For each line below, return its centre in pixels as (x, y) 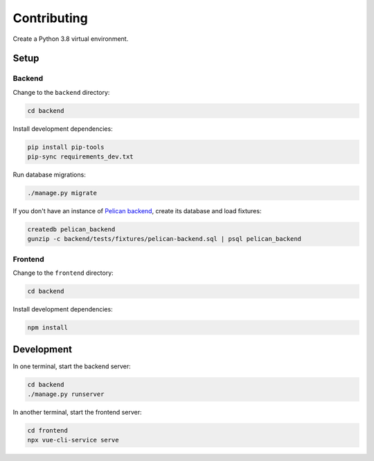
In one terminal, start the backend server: (72, 366)
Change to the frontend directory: (63, 273)
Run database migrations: (49, 175)
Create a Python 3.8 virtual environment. (71, 39)
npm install (48, 328)
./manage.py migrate (62, 193)
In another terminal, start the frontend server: (77, 412)
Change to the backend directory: (61, 92)
